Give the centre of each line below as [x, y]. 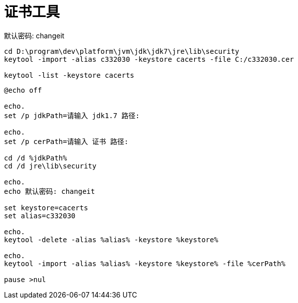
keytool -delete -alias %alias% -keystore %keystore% [111, 239]
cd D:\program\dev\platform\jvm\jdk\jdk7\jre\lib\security [122, 51]
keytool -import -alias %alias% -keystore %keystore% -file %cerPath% [145, 263]
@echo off [23, 90]
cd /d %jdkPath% [36, 158]
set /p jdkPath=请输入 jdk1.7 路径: [72, 115]
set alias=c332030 [40, 216]
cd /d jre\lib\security [50, 166]
